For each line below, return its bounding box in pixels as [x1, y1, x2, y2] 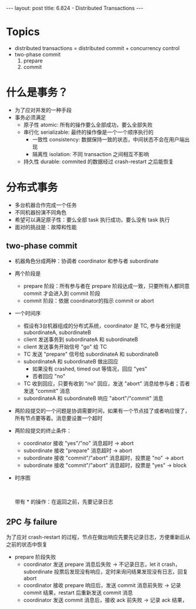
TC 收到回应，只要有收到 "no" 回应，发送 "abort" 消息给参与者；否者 [23, 380, 190, 387]
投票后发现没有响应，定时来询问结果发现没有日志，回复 [54, 568, 188, 575]
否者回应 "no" [32, 372, 66, 379]
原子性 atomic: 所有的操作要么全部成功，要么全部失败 [23, 121, 153, 128]
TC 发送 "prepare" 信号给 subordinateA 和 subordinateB [23, 350, 159, 358]
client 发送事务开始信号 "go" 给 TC [23, 343, 107, 350]
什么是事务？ [6, 86, 69, 100]
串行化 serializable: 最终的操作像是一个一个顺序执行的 [23, 128, 154, 135]
